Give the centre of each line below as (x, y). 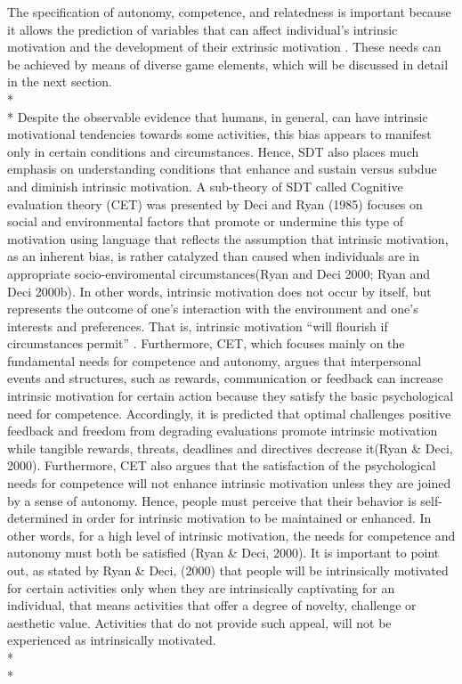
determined (38, 518)
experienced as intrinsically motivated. (112, 640)
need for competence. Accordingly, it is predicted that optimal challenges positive (229, 413)
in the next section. (60, 81)
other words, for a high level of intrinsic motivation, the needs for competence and (231, 535)
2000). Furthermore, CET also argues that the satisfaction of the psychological (222, 465)
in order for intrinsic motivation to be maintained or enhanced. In (252, 518)
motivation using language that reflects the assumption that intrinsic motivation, (228, 238)
